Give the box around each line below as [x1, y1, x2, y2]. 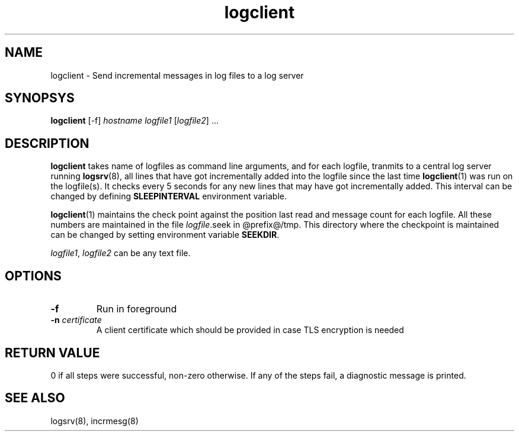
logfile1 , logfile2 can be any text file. [50, 248, 191, 259]
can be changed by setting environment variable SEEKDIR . [50, 230, 280, 240]
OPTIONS [5, 268, 62, 283]
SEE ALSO [5, 390, 65, 406]
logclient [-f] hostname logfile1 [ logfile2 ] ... [50, 115, 219, 126]
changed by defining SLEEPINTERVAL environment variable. [50, 191, 287, 202]
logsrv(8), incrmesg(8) [50, 415, 139, 426]
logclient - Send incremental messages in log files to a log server [50, 70, 304, 80]
